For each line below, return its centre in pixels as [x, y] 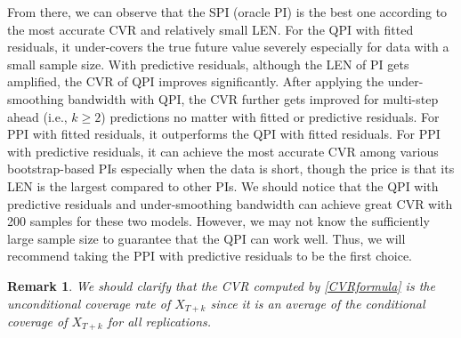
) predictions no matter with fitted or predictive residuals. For [270, 116]
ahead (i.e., [37, 116]
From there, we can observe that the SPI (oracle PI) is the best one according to [227, 12]
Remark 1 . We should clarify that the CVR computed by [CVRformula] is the [221, 285]
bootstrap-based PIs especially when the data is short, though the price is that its [231, 169]
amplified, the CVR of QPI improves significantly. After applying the [195, 81]
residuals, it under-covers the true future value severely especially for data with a [228, 47]
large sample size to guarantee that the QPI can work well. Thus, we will [206, 238]
